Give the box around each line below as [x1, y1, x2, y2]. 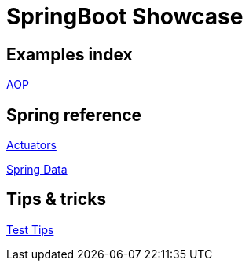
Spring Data [6, 163, 68, 177]
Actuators [6, 138, 57, 152]
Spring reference [6, 104, 142, 125]
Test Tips [6, 222, 54, 236]
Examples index [6, 44, 133, 64]
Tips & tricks [6, 189, 107, 210]
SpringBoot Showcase [6, 3, 244, 30]
